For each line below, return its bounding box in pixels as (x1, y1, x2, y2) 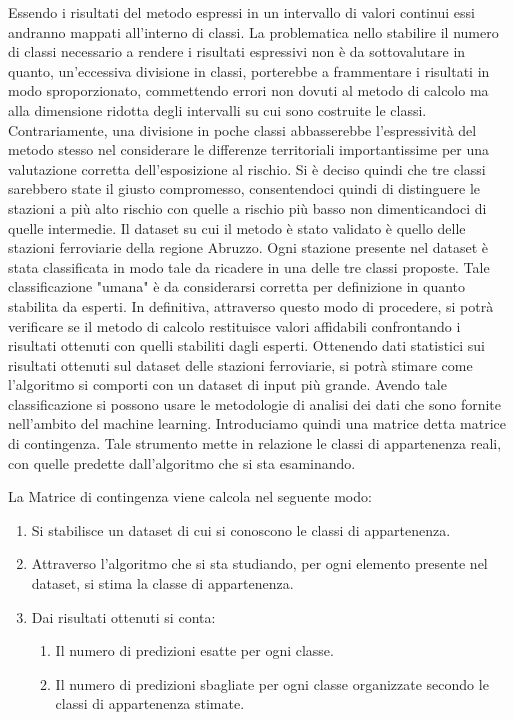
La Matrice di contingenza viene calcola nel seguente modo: (8, 486, 372, 507)
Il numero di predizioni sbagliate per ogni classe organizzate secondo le (55, 673, 489, 694)
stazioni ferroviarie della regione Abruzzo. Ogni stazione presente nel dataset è (8, 237, 489, 258)
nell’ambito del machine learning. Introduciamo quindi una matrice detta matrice (8, 413, 506, 434)
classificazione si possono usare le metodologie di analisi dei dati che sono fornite (8, 393, 501, 414)
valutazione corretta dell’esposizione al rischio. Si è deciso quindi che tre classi (8, 158, 486, 179)
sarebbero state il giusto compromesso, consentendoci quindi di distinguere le (8, 178, 481, 199)
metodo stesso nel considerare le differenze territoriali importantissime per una (8, 139, 490, 160)
